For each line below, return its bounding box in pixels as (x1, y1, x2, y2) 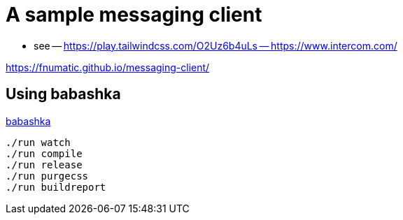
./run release (6, 159, 83, 170)
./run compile (6, 147, 83, 159)
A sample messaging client (6, 3, 262, 27)
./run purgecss (6, 170, 89, 182)
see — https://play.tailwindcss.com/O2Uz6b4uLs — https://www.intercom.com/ (34, 39, 397, 52)
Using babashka (6, 85, 121, 103)
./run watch (6, 136, 71, 148)
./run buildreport (6, 181, 106, 193)
